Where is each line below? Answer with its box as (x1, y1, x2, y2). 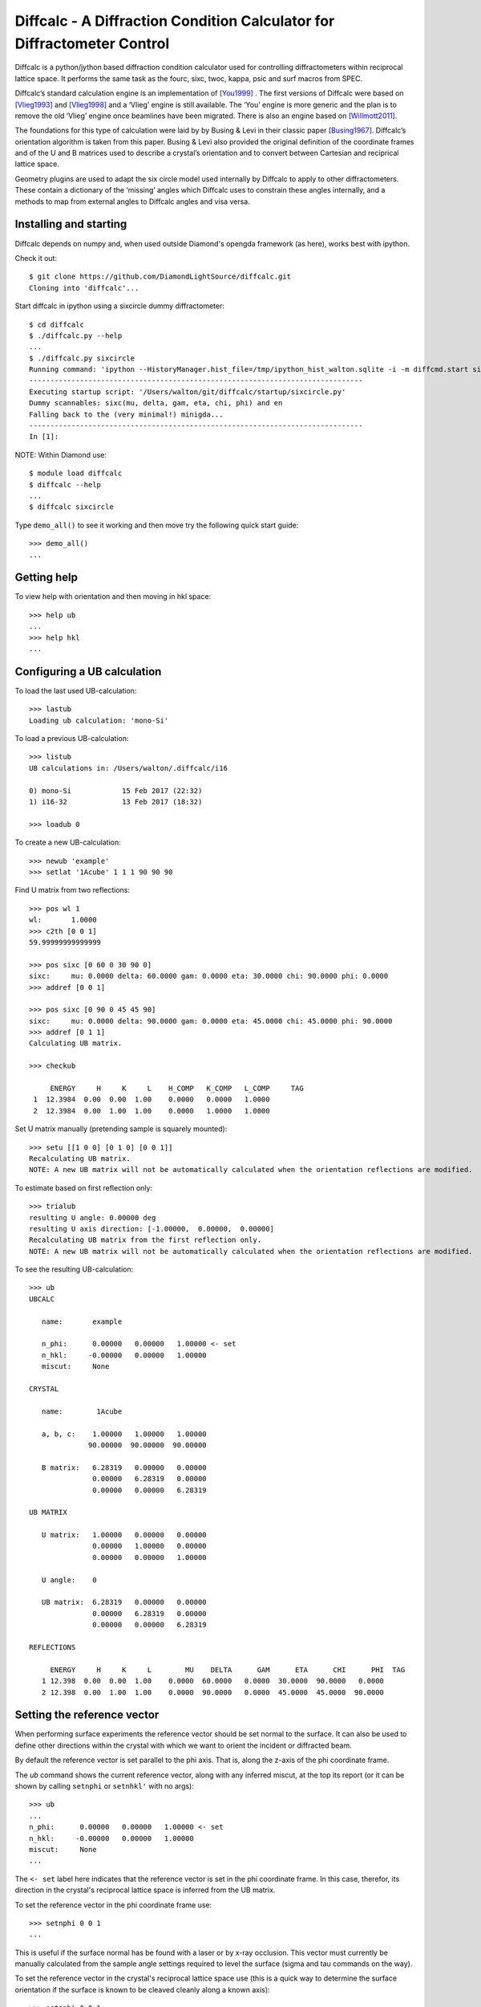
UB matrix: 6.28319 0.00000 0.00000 (41, 1598, 208, 1607)
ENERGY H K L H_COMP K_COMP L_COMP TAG (50, 1084, 304, 1093)
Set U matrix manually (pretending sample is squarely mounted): (14, 1124, 228, 1134)
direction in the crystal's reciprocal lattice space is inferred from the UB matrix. (14, 1885, 276, 1895)
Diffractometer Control (14, 35, 170, 52)
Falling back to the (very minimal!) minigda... (29, 409, 224, 419)
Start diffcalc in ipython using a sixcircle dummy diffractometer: (14, 301, 224, 311)
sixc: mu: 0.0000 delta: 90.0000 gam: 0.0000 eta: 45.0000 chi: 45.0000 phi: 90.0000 (29, 1016, 393, 1025)
